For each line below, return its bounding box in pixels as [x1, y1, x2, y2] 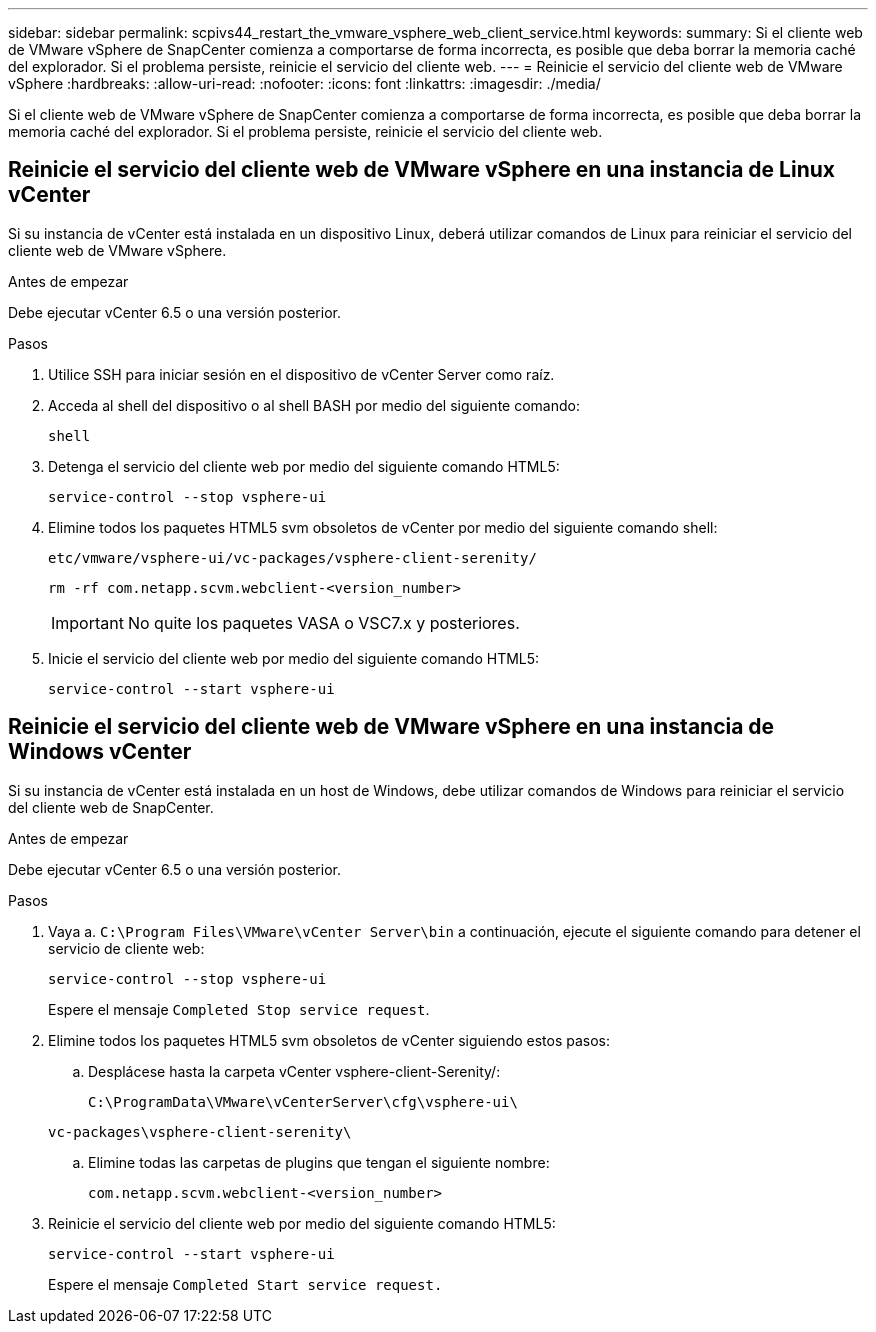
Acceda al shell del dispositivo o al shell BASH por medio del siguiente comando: [48, 396, 580, 414]
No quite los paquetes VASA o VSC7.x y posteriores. [127, 612, 520, 633]
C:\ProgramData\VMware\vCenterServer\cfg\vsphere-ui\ [88, 1093, 518, 1110]
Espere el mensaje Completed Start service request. [48, 1275, 443, 1293]
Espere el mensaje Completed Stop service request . [48, 1000, 430, 1018]
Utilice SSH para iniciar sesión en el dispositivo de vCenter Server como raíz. [48, 365, 555, 383]
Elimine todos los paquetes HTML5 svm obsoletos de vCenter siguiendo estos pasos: [48, 1031, 611, 1049]
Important [51, 612, 124, 633]
